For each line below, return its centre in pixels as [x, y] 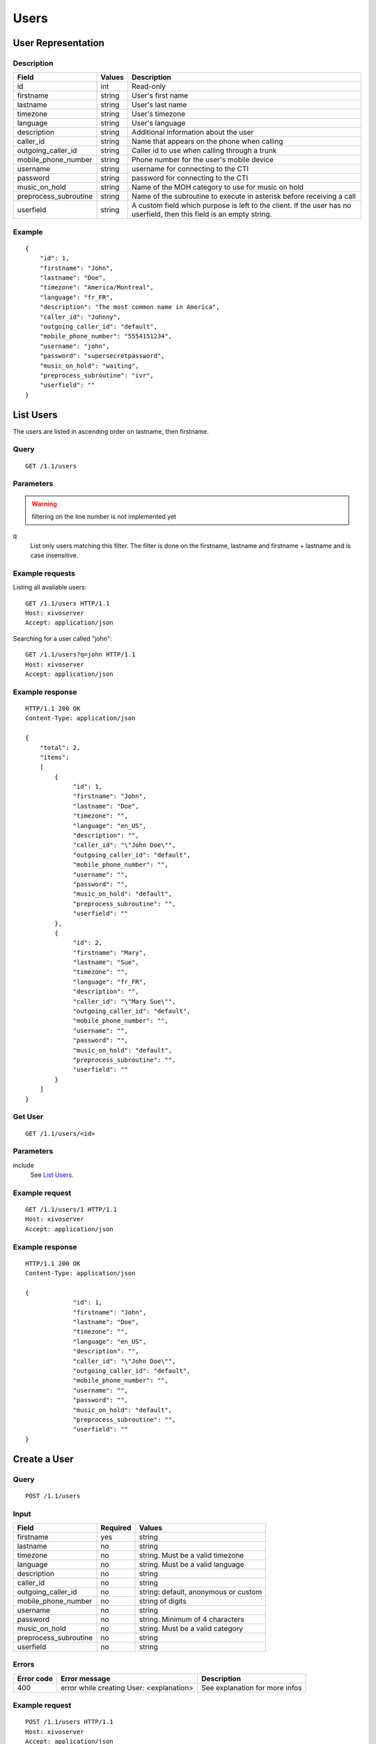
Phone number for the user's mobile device [203, 160]
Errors [24, 1664]
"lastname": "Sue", [106, 962]
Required [116, 1528]
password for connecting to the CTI [190, 178]
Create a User [43, 1459]
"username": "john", [75, 346]
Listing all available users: [50, 587]
